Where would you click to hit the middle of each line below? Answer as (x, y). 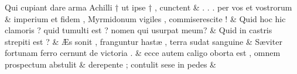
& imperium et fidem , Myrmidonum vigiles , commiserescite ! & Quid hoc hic (145, 18)
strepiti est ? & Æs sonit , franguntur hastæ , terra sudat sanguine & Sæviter (144, 41)
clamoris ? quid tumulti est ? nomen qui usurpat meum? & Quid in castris (139, 30)
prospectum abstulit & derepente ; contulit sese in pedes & (110, 64)
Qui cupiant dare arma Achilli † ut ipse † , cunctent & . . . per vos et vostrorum (148, 7)
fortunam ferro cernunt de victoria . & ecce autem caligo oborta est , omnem (143, 53)
